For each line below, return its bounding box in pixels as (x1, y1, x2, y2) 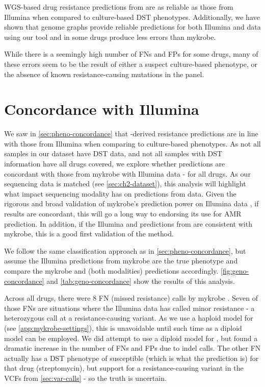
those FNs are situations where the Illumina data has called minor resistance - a (4, 302, 255, 313)
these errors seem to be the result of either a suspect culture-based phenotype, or (4, 58, 257, 69)
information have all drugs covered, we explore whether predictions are (4, 158, 225, 169)
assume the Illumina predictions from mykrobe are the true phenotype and (4, 255, 238, 266)
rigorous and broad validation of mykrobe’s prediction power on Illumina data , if (4, 198, 259, 209)
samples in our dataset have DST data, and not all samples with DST (4, 148, 223, 159)
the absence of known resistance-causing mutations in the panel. (4, 68, 204, 79)
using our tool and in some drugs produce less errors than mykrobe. (4, 31, 216, 42)
